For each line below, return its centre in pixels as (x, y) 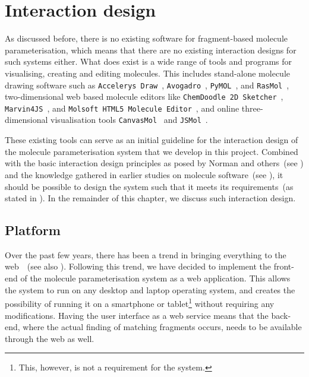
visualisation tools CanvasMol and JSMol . (129, 120)
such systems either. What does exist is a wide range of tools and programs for (149, 61)
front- (284, 266)
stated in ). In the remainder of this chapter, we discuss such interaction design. (150, 198)
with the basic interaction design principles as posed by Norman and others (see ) (154, 163)
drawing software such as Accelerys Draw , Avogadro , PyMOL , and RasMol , (147, 85)
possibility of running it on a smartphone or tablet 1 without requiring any (140, 302)
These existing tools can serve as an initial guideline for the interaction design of (152, 140)
